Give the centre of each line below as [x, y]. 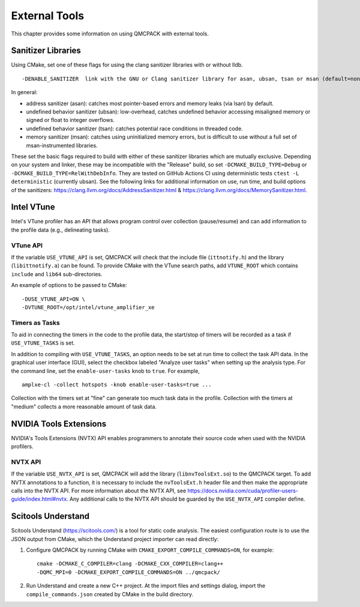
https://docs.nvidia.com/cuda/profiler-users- [242, 491]
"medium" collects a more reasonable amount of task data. [84, 406]
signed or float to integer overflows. [70, 120]
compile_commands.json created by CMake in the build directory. [110, 594]
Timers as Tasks [35, 322]
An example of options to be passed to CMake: [69, 285]
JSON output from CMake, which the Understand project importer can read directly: [115, 539]
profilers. [22, 447]
